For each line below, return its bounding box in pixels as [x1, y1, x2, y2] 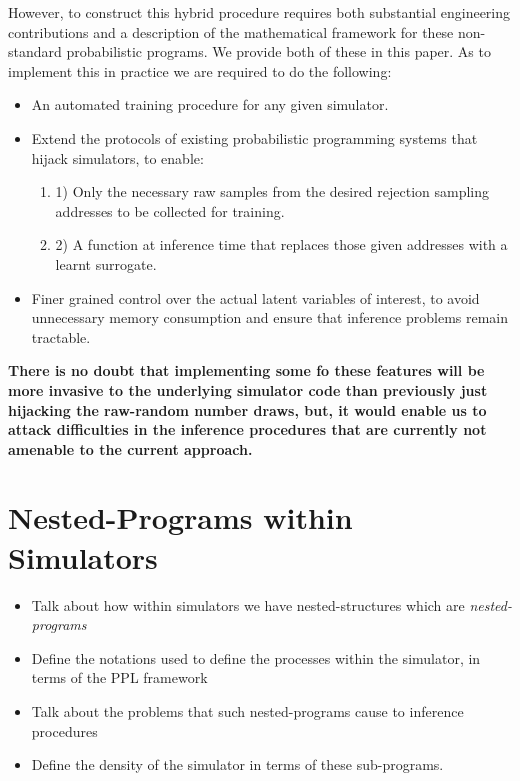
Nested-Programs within [8, 497, 353, 538]
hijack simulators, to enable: [31, 147, 204, 168]
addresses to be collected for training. [55, 200, 285, 221]
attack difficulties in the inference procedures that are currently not [8, 419, 487, 440]
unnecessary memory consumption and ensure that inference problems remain [31, 307, 509, 328]
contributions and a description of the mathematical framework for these [8, 21, 454, 42]
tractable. [31, 326, 91, 347]
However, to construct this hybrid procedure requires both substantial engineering [8, 2, 511, 22]
